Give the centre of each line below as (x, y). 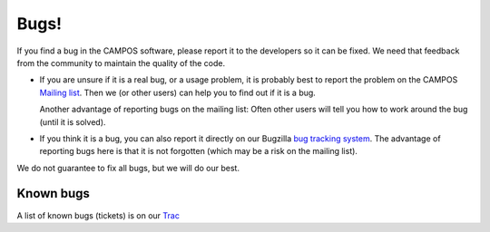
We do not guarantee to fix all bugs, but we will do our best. (128, 168)
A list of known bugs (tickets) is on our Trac (98, 215)
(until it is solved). (73, 121)
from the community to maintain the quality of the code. (121, 63)
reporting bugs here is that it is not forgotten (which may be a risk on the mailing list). (199, 151)
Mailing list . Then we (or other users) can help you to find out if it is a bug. (178, 92)
